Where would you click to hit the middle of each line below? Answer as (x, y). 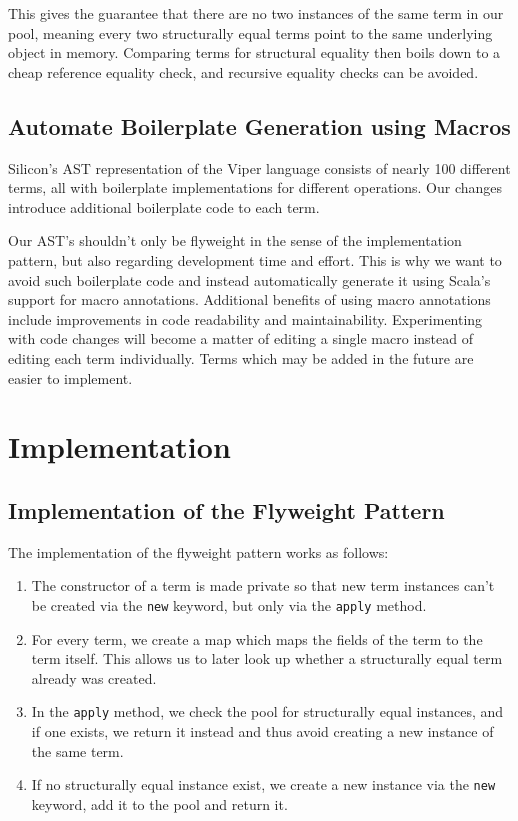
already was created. (94, 677)
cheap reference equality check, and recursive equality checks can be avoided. (243, 71)
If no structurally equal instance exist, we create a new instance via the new (263, 784)
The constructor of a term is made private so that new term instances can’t (263, 585)
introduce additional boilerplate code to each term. (164, 206)
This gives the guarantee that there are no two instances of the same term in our (256, 13)
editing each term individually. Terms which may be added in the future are (241, 357)
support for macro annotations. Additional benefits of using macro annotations (249, 299)
